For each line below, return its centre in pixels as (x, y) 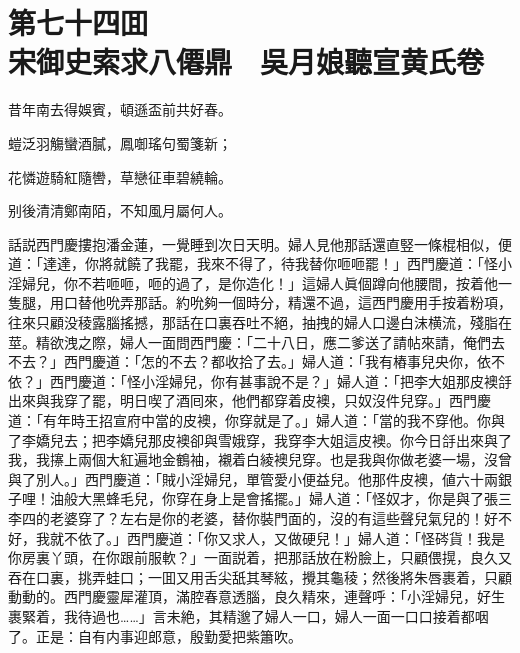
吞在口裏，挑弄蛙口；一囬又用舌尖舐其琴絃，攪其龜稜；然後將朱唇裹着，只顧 (260, 576)
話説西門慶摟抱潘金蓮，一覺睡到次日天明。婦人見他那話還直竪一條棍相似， (253, 243)
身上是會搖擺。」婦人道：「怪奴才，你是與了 (343, 498)
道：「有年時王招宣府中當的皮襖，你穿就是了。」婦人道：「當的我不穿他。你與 (256, 420)
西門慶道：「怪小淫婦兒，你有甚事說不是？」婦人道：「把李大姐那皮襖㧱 (280, 380)
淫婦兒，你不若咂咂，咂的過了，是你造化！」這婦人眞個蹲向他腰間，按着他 (253, 282)
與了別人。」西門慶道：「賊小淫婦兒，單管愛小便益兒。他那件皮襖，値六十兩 (253, 478)
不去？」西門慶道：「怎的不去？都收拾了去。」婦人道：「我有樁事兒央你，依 (249, 361)
